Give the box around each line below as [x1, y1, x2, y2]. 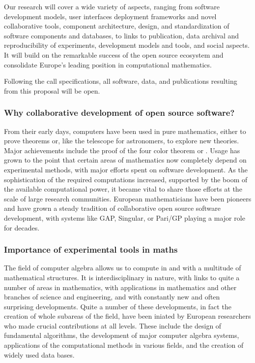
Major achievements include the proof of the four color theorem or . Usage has [4, 145, 240, 155]
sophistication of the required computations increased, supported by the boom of [4, 174, 248, 184]
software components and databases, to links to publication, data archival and [4, 30, 239, 40]
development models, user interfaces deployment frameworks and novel [4, 11, 217, 21]
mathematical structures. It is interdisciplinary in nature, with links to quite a [4, 272, 240, 282]
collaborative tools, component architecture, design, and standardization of [4, 21, 229, 31]
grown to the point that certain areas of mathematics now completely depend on [4, 155, 247, 165]
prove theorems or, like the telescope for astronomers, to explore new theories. [4, 135, 239, 146]
